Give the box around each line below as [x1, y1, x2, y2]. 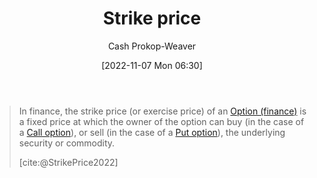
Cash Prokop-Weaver [107, 40, 197, 52]
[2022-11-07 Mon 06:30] [101, 59, 203, 71]
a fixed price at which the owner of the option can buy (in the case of [18, 115, 305, 127]
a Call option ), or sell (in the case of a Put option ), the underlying [18, 126, 286, 138]
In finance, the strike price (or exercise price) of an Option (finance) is [18, 105, 307, 117]
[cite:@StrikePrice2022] [18, 156, 119, 168]
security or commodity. [18, 137, 116, 149]
